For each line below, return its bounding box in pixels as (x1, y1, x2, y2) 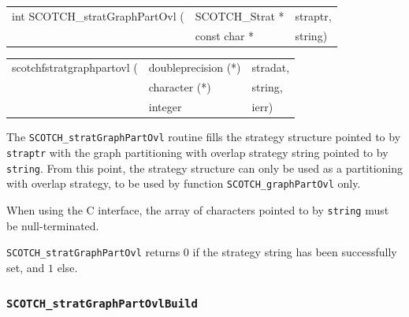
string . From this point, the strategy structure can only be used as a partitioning (6, 159, 403, 176)
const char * (195, 27, 255, 43)
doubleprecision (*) (148, 59, 241, 76)
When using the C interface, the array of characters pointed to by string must (6, 201, 389, 218)
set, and (6, 259, 45, 275)
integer (148, 99, 182, 115)
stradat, (251, 59, 290, 76)
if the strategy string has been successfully (192, 244, 397, 260)
